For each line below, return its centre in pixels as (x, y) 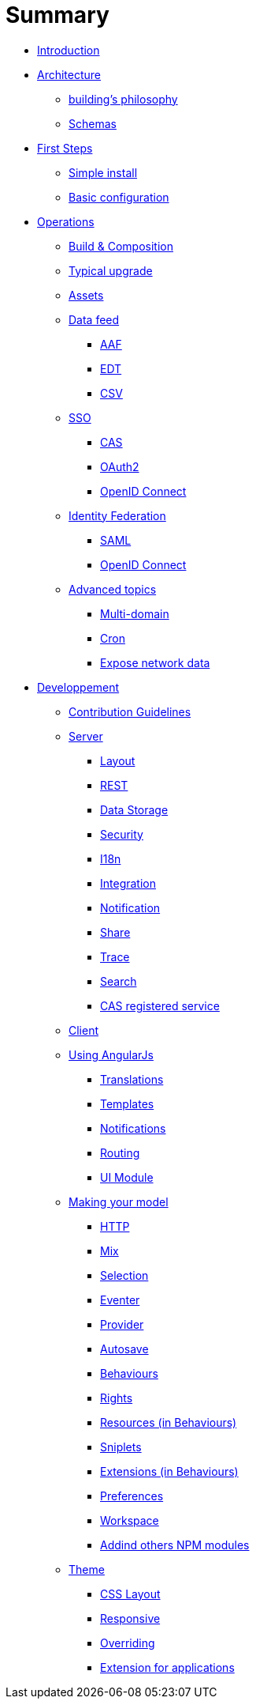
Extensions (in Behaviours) (169, 1471)
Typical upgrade (111, 270)
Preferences (132, 1496)
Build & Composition (121, 246)
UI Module (127, 1177)
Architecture (69, 74)
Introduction (69, 50)
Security (122, 834)
